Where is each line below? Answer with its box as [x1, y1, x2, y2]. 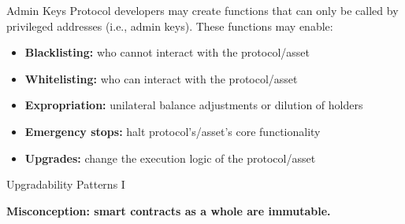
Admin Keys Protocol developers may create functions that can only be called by [6, 2, 399, 18]
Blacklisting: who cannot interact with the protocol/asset [24, 44, 310, 61]
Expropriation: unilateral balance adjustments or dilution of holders [24, 97, 363, 113]
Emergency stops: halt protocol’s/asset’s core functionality [24, 123, 321, 139]
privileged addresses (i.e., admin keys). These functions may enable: [6, 17, 333, 34]
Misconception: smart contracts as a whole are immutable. [6, 202, 331, 218]
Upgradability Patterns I [6, 176, 125, 193]
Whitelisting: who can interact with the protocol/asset [24, 70, 298, 86]
